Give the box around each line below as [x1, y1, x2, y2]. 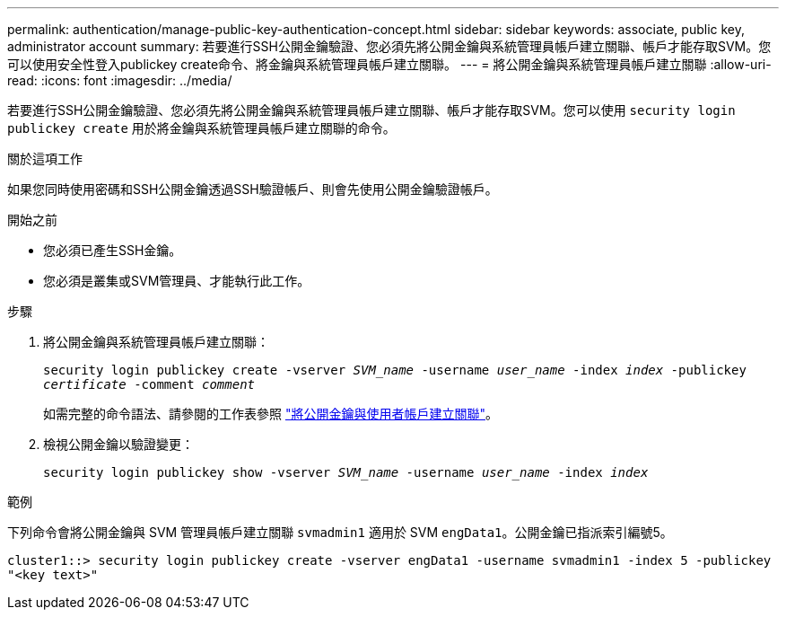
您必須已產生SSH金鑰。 [43, 242, 182, 258]
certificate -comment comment [43, 377, 256, 392]
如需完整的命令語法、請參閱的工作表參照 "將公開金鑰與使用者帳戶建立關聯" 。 [43, 406, 498, 421]
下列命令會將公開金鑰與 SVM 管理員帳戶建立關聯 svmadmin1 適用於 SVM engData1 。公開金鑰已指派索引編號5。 [7, 524, 673, 540]
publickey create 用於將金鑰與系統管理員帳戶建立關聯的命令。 [7, 120, 396, 136]
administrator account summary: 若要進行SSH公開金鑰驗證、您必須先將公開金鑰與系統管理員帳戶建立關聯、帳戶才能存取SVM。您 [7, 39, 772, 54]
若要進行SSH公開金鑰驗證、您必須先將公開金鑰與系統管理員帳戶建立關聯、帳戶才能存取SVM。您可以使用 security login [7, 102, 736, 118]
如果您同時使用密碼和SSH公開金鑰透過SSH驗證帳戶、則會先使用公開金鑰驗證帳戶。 [7, 181, 498, 197]
